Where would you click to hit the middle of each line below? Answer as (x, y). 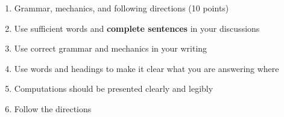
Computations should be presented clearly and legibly (114, 88)
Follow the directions (53, 108)
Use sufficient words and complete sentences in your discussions (137, 28)
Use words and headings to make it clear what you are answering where (147, 68)
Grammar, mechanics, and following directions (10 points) (121, 8)
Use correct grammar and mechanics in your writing (111, 48)
